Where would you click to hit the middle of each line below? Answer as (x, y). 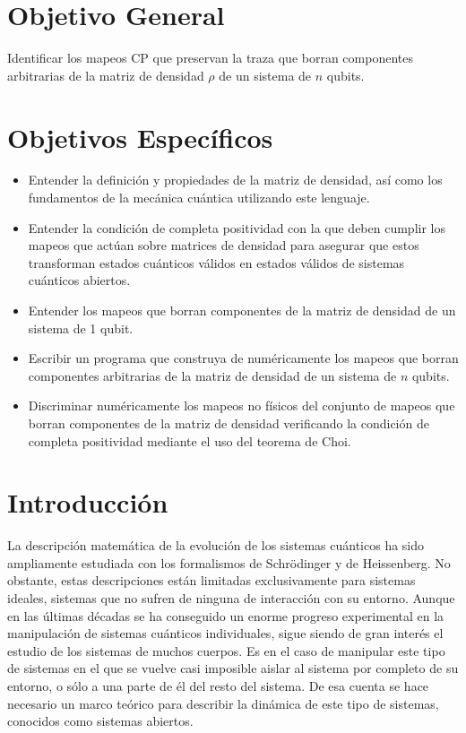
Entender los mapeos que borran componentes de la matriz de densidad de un (242, 310)
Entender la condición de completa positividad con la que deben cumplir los (237, 227)
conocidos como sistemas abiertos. (100, 721)
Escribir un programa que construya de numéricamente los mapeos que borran (243, 358)
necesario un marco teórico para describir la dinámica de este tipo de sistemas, (223, 703)
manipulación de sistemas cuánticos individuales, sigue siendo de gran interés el (225, 633)
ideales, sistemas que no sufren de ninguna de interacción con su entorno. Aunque (231, 598)
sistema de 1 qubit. (81, 328)
